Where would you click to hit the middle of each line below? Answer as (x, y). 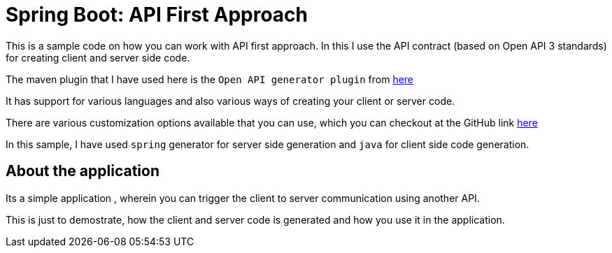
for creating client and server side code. (98, 57)
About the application (83, 171)
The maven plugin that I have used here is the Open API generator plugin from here (210, 79)
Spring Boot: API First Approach (157, 15)
